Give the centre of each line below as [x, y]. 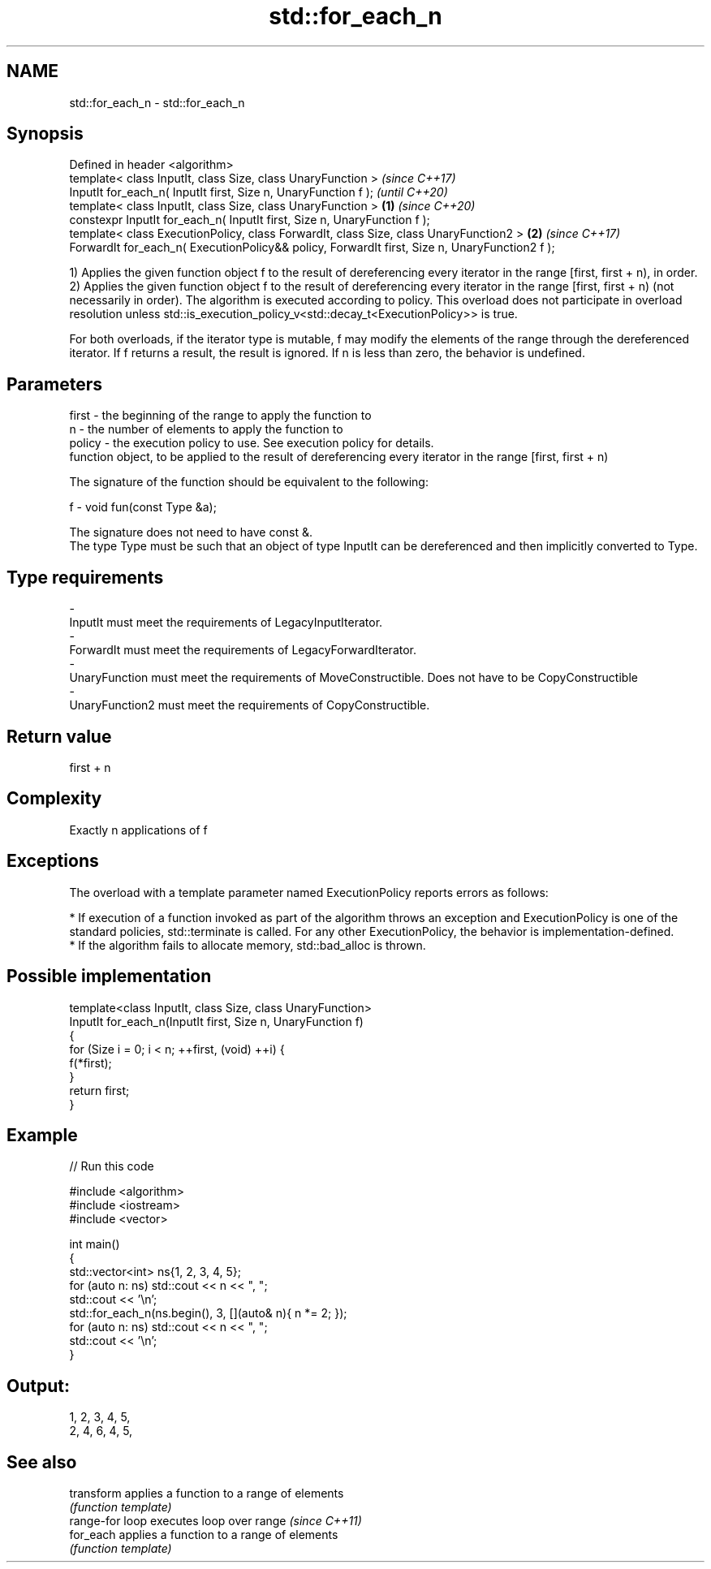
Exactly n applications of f [138, 830]
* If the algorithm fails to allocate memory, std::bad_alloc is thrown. [248, 945]
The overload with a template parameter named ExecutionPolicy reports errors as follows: [309, 892]
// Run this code [112, 1166]
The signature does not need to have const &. [191, 532]
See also [42, 1462]
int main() [95, 1244]
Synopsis [45, 134]
